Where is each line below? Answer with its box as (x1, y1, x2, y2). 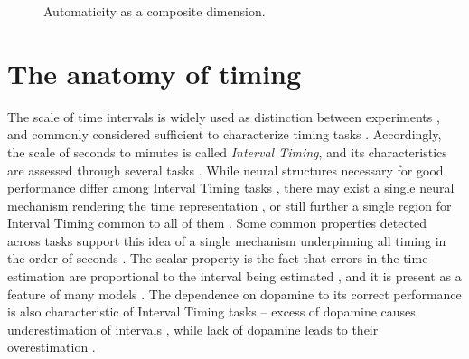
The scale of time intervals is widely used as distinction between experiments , (7, 107, 440, 126)
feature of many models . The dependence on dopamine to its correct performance (7, 284, 462, 303)
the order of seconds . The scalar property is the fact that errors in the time (7, 249, 428, 268)
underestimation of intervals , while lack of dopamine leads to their (7, 319, 379, 338)
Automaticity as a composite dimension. (43, 2, 266, 20)
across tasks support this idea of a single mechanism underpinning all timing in (7, 231, 446, 250)
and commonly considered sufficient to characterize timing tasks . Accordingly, (7, 125, 442, 144)
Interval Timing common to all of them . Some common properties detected (7, 213, 427, 232)
